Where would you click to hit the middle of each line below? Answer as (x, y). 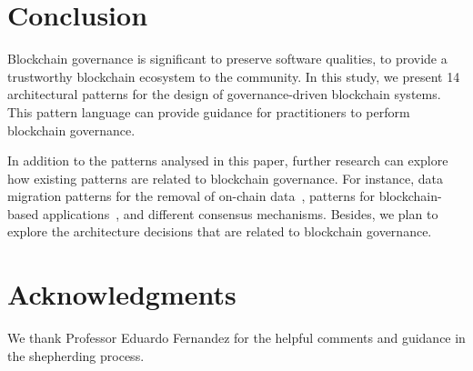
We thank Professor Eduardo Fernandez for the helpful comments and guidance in (236, 338)
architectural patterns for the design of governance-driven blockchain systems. (224, 94)
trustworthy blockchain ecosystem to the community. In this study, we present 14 (234, 76)
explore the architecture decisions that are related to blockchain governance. (220, 231)
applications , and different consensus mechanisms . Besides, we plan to (240, 213)
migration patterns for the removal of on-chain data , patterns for (191, 196)
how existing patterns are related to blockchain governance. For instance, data (225, 178)
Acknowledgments (122, 294)
